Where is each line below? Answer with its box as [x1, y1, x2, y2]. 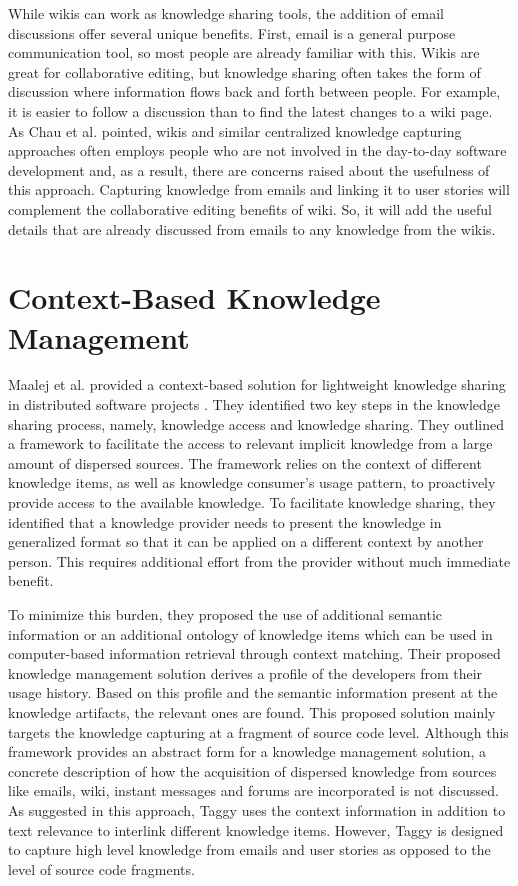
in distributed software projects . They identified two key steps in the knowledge [8, 394, 501, 415]
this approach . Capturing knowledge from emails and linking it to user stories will [8, 179, 510, 200]
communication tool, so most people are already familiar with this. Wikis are [8, 42, 480, 63]
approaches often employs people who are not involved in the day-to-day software [8, 140, 507, 161]
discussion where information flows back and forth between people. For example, [8, 81, 501, 102]
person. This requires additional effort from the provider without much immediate [8, 550, 511, 571]
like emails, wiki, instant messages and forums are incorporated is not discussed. [8, 780, 499, 801]
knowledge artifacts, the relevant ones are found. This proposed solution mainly [8, 701, 496, 722]
